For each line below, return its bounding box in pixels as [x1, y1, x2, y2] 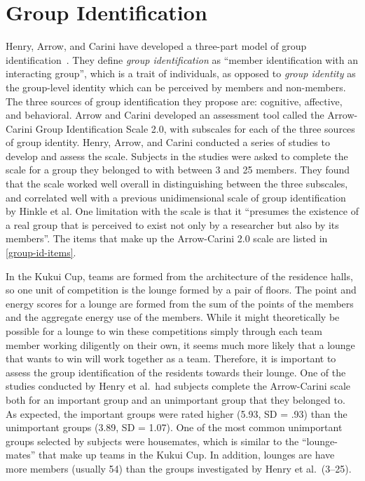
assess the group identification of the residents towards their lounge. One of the [6, 364, 346, 379]
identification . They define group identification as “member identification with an [6, 52, 359, 67]
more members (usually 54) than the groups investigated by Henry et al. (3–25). [6, 461, 352, 475]
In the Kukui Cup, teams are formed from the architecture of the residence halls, [6, 268, 353, 283]
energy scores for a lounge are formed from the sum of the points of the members [6, 296, 354, 310]
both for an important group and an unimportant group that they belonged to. [6, 392, 345, 407]
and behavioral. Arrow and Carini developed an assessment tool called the [6, 107, 324, 122]
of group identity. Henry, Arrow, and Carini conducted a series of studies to [6, 135, 330, 150]
